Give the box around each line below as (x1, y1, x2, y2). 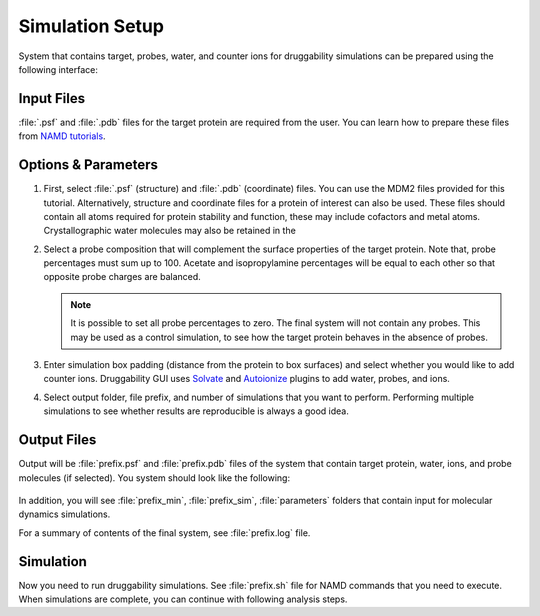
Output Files (18, 431, 97, 449)
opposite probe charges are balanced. (43, 271, 202, 283)
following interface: (18, 63, 99, 75)
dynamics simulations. (18, 508, 111, 520)
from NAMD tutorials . (18, 130, 106, 142)
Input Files (18, 90, 85, 107)
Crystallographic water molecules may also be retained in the (43, 225, 297, 237)
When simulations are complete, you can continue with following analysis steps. (18, 593, 348, 605)
